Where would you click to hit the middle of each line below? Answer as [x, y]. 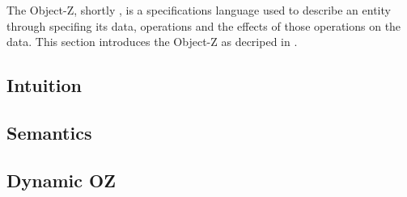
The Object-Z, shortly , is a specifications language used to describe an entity [199, 10]
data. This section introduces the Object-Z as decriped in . [152, 42]
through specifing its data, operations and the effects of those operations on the [204, 25]
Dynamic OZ [61, 180]
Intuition [44, 85]
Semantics [49, 132]
